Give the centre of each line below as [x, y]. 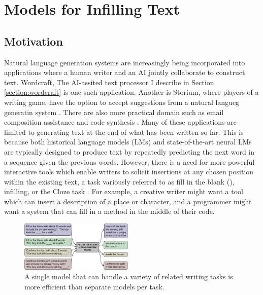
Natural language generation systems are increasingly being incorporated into [125, 62]
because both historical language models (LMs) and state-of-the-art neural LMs [128, 142]
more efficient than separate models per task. [94, 286]
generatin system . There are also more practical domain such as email [114, 112]
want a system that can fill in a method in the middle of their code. [109, 211]
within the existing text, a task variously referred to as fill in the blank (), [119, 181]
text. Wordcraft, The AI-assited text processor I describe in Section [109, 82]
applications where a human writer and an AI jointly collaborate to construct [125, 72]
